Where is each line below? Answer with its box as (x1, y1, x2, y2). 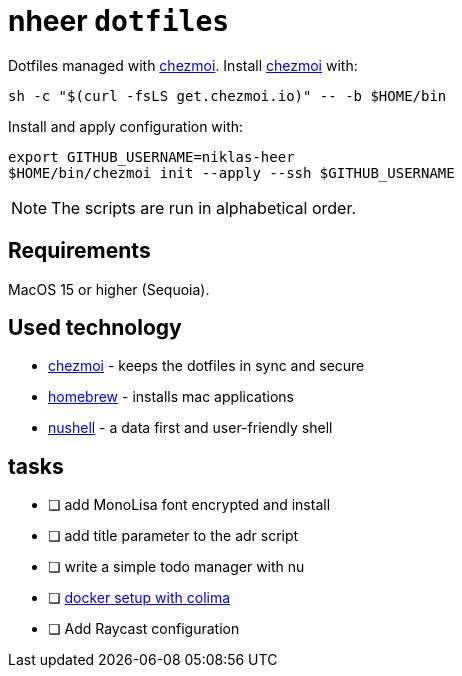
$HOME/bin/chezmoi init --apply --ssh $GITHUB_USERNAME (8, 164, 455, 181)
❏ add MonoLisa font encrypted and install (48, 496, 331, 514)
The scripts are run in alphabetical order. (51, 197, 357, 218)
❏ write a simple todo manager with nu (48, 558, 305, 576)
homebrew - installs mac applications (48, 388, 294, 406)
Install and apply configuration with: (8, 117, 244, 135)
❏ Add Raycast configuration (48, 620, 240, 638)
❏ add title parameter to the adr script (48, 527, 299, 545)
